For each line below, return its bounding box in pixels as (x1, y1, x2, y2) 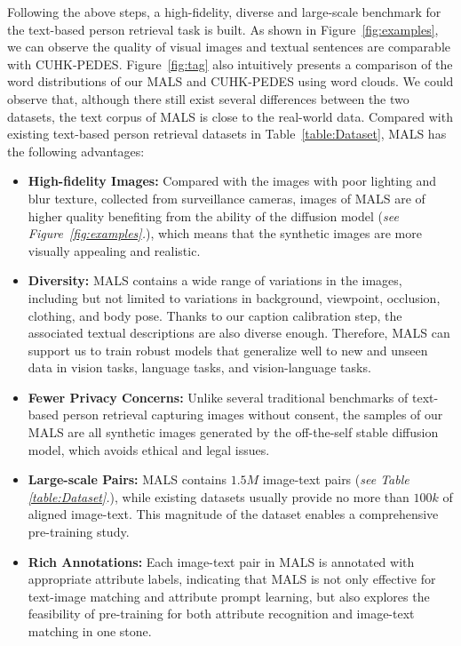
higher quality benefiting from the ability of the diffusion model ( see (28, 206, 399, 225)
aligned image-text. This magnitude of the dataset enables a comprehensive (28, 505, 439, 523)
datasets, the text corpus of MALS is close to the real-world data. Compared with (7, 107, 453, 125)
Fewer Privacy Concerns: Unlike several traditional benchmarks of (28, 387, 409, 406)
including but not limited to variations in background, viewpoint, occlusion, (28, 288, 441, 307)
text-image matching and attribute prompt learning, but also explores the (28, 586, 430, 605)
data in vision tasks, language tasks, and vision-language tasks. (28, 358, 371, 377)
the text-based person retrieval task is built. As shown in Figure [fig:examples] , (7, 20, 439, 38)
